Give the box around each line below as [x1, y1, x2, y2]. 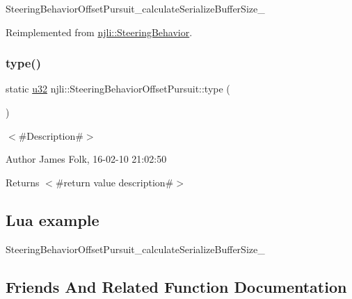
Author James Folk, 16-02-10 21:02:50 [6, 152, 167, 166]
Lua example [6, 209, 99, 230]
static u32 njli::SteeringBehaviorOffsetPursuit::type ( [6, 81, 230, 96]
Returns [6, 175, 40, 189]
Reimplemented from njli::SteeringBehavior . [6, 24, 193, 39]
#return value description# [55, 175, 174, 189]
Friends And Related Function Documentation [6, 275, 347, 297]
